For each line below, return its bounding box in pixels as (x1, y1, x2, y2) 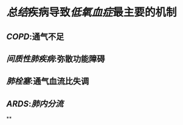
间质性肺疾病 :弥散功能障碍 (6, 54, 105, 64)
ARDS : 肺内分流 (6, 98, 64, 109)
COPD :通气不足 (6, 31, 64, 42)
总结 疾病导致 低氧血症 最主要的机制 (6, 5, 178, 19)
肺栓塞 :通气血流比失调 (6, 76, 89, 86)
